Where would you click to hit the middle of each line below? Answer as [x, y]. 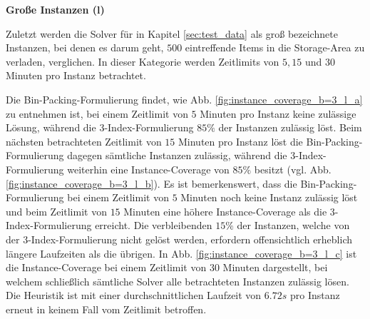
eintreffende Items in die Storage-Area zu [275, 47]
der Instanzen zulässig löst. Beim [290, 127]
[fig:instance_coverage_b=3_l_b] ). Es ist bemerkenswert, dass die [151, 183]
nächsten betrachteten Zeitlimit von [84, 141]
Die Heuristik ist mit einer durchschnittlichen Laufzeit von [134, 295]
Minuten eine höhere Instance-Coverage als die [225, 211]
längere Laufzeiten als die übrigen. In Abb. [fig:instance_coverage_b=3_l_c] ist [181, 253]
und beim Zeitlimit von [56, 211]
